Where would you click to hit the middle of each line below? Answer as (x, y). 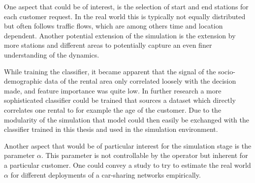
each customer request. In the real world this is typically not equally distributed (125, 16)
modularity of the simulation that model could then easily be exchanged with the (127, 119)
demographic (23, 81)
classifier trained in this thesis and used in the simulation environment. (111, 129)
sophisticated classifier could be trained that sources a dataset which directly (120, 100)
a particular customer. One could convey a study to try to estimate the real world (127, 165)
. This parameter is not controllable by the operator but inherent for (144, 155)
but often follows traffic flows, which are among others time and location (113, 26)
